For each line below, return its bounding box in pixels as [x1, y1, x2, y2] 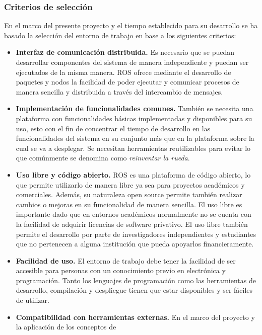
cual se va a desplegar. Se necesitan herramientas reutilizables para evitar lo [16, 142, 251, 153]
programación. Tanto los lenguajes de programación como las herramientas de [16, 275, 256, 285]
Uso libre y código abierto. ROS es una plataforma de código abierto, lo [16, 169, 251, 180]
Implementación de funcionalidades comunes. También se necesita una [16, 103, 253, 114]
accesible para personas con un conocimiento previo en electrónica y [16, 265, 226, 276]
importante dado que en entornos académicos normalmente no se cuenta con [16, 209, 251, 219]
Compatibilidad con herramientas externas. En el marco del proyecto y [16, 311, 255, 322]
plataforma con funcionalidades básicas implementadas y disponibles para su [16, 113, 252, 123]
